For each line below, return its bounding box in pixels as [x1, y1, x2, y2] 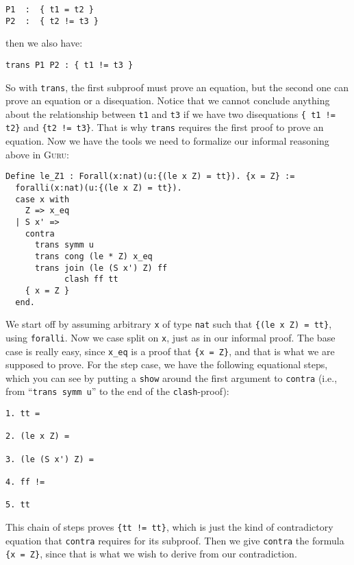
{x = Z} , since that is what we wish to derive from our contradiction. [5, 546, 297, 561]
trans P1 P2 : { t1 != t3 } [5, 60, 134, 70]
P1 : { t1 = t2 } [5, 5, 94, 14]
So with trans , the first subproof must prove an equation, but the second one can [5, 80, 349, 94]
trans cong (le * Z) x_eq [34, 251, 153, 261]
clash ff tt [64, 274, 118, 285]
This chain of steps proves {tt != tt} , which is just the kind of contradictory [5, 519, 333, 533]
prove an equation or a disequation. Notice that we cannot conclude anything [5, 93, 330, 108]
